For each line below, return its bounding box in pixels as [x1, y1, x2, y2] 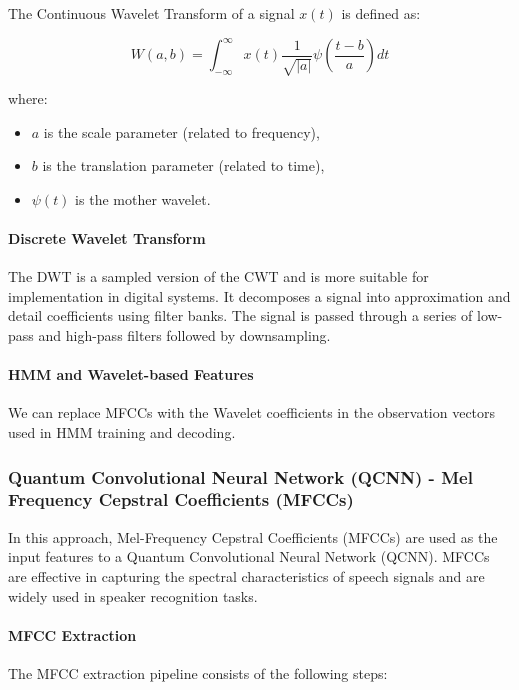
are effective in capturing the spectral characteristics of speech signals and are [8, 565, 485, 586]
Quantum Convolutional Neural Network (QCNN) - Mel [8, 464, 473, 489]
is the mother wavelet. [75, 188, 211, 209]
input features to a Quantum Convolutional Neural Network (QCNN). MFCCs [8, 546, 490, 567]
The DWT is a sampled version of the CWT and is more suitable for [8, 266, 429, 287]
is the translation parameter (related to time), [42, 155, 325, 176]
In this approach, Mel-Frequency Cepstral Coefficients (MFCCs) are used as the [8, 526, 498, 547]
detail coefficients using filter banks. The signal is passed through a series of [8, 305, 473, 326]
